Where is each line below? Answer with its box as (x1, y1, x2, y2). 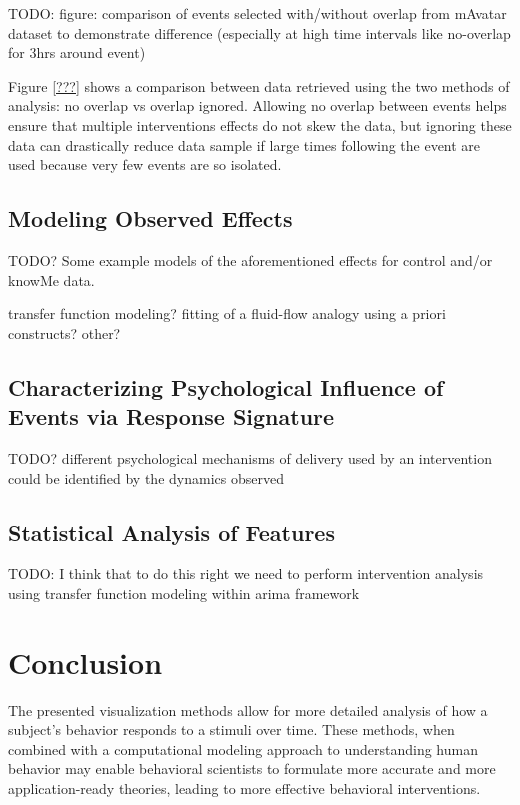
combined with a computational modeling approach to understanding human (8, 738, 478, 759)
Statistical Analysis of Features (8, 516, 335, 547)
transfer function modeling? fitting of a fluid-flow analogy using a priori (8, 303, 446, 324)
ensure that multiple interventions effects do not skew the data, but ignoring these (8, 114, 512, 135)
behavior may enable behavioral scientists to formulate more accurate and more (8, 758, 496, 779)
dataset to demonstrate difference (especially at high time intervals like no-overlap (8, 22, 511, 43)
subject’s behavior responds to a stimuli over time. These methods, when (8, 719, 455, 740)
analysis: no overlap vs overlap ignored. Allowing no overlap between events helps (8, 95, 507, 116)
